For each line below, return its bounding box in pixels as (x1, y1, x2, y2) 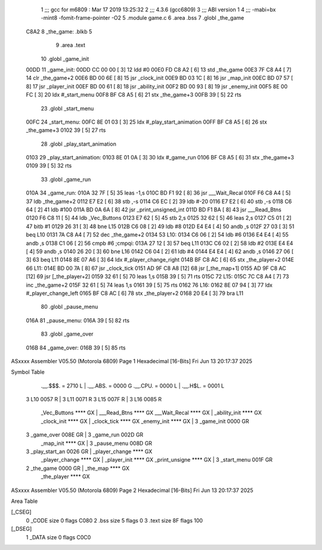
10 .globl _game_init (41, 55, 89, 62)
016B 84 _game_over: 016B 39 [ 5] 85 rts (26, 344, 126, 351)
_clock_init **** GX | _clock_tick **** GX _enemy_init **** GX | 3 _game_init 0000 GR (41, 417, 250, 425)
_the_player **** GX (41, 473, 90, 480)
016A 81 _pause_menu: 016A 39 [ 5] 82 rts (26, 317, 130, 324)
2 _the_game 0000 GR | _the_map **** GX (26, 465, 130, 472)
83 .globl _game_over (41, 330, 94, 337)
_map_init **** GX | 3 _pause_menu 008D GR (41, 440, 152, 447)
